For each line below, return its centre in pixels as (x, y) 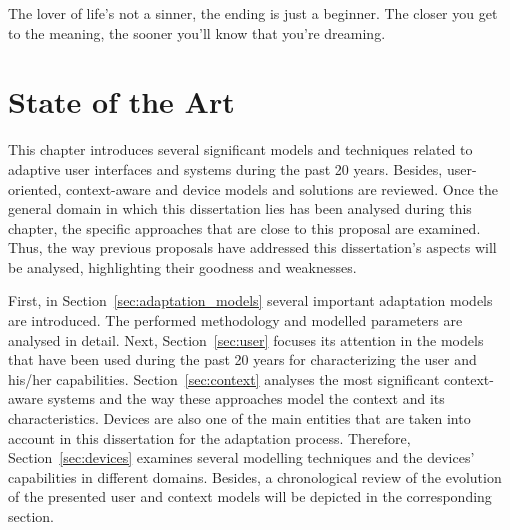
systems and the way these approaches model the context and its (246, 398)
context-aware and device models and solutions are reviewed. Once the (281, 188)
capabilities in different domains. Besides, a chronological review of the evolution (255, 476)
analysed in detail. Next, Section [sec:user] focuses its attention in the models (246, 339)
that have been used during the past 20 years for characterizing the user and (242, 359)
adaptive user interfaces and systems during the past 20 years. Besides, (225, 168)
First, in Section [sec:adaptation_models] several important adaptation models (250, 300)
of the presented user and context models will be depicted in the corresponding (250, 496)
